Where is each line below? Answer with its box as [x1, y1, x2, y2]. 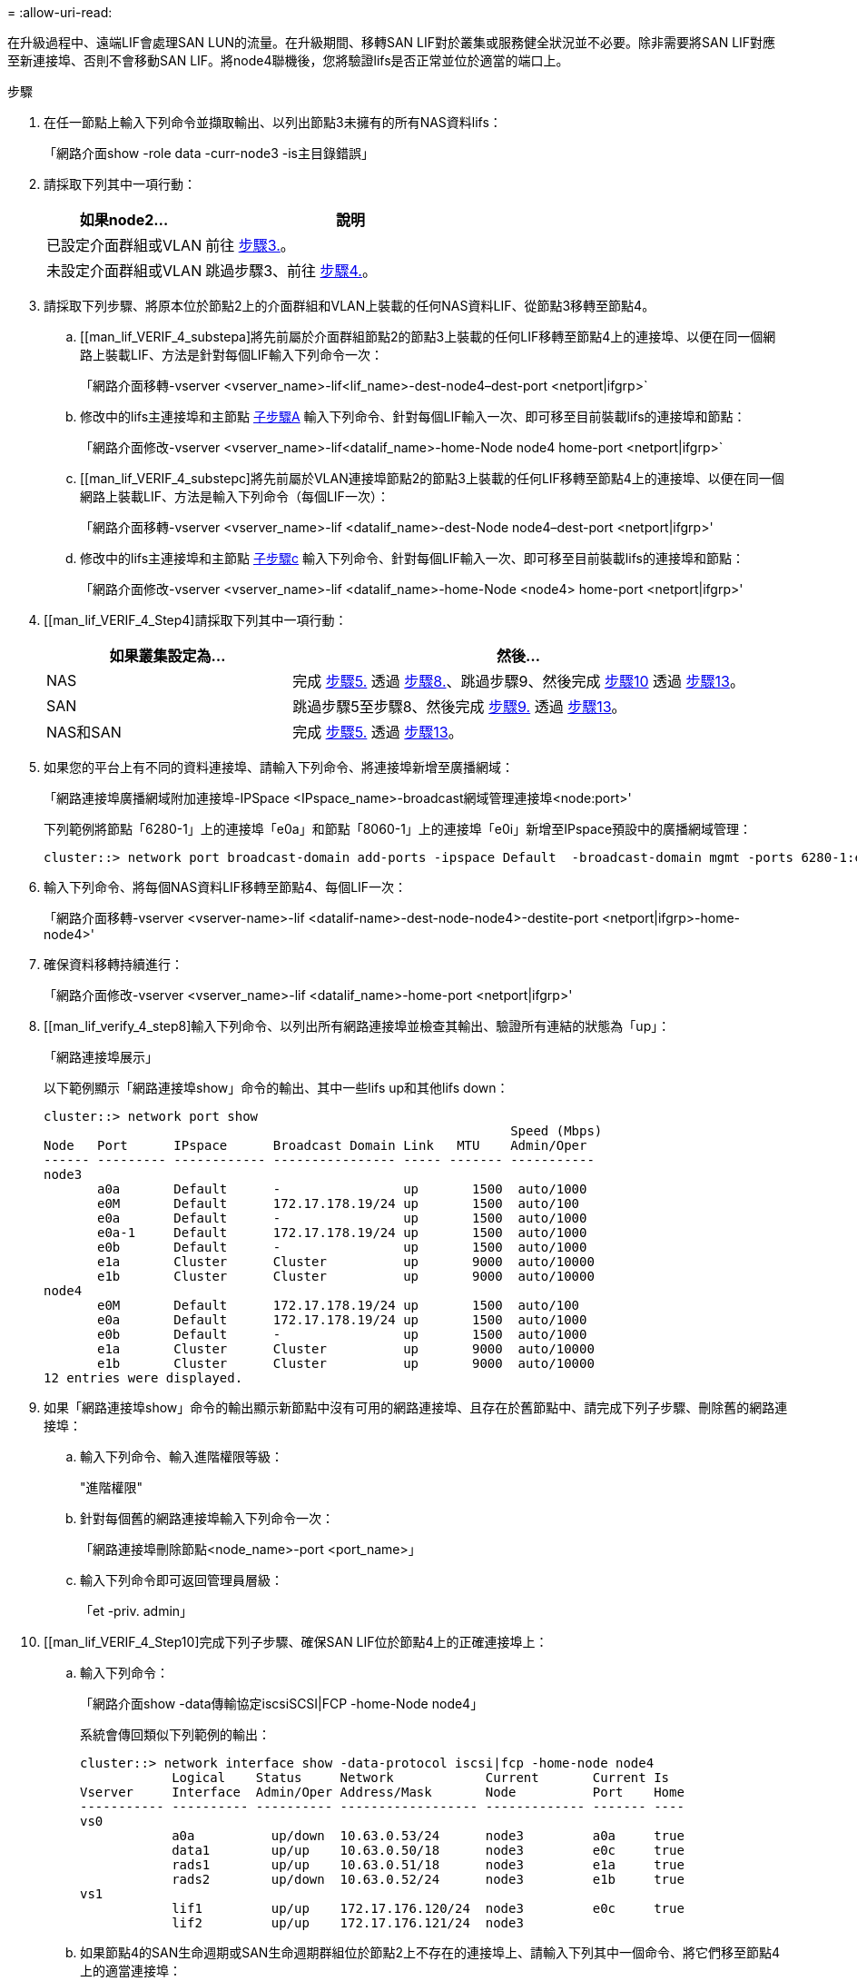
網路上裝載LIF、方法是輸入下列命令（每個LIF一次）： [80, 489, 389, 504]
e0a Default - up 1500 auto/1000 [97, 1211, 587, 1225]
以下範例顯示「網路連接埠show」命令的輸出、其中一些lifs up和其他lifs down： [44, 1080, 509, 1095]
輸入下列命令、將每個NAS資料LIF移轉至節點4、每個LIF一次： [44, 879, 408, 895]
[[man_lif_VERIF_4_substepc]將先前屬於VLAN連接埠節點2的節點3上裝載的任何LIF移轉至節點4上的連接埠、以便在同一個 [80, 470, 784, 486]
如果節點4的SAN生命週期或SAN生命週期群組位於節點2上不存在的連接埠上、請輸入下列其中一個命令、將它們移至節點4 [80, 1945, 781, 1960]
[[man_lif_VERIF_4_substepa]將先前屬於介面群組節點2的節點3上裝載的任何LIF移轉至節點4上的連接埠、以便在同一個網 [80, 329, 776, 344]
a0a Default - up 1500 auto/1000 [97, 1182, 587, 1196]
